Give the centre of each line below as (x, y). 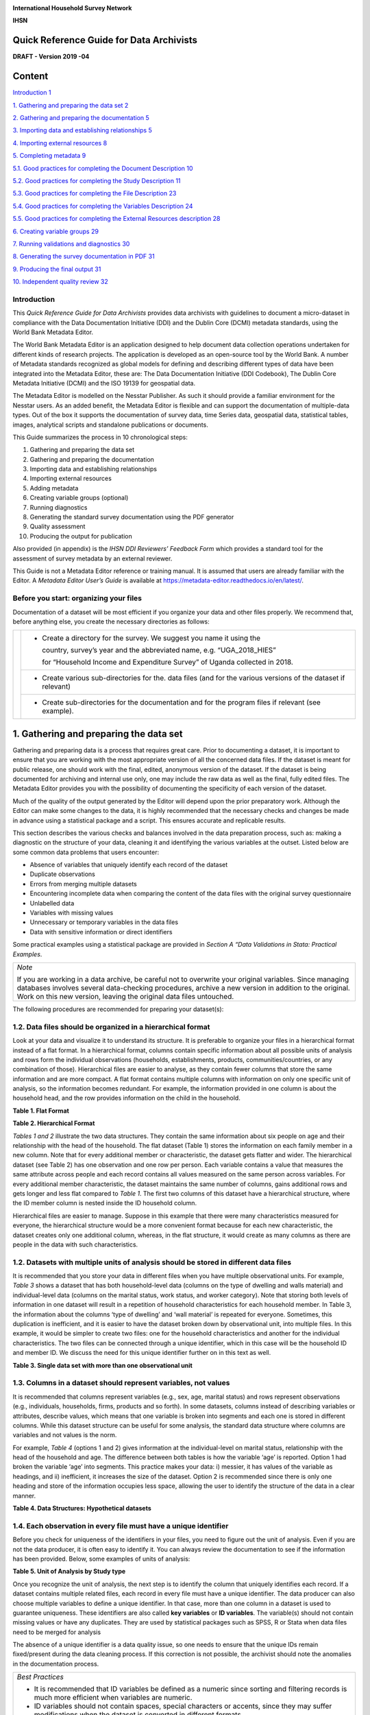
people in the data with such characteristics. (75, 1244)
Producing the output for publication (81, 536)
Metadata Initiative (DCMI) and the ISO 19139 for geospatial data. (104, 383)
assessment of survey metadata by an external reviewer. (92, 558)
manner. (24, 1495)
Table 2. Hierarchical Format (54, 1123)
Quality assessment (58, 527)
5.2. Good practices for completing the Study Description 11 (97, 180)
